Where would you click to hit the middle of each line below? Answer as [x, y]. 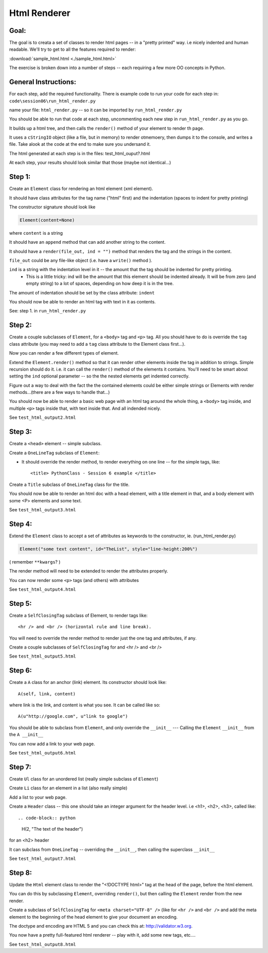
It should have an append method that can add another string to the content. [87, 242]
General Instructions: [43, 82]
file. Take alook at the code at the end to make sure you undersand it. [80, 144]
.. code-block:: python [47, 818]
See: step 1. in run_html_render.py [48, 311]
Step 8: [21, 873]
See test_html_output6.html [43, 753]
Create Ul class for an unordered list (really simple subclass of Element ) [84, 779]
